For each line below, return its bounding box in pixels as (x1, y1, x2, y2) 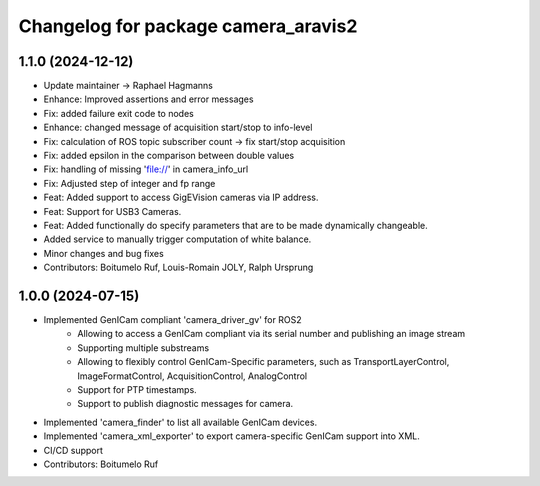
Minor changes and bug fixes (43, 247, 164, 259)
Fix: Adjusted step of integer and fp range (43, 177, 216, 189)
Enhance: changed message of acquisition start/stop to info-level (43, 121, 313, 134)
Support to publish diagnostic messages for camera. (77, 398, 294, 410)
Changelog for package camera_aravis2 (18, 15, 358, 37)
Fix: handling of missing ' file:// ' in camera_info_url (43, 163, 249, 175)
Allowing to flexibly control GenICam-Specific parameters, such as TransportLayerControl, (77, 356, 450, 368)
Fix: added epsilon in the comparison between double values (43, 150, 295, 162)
